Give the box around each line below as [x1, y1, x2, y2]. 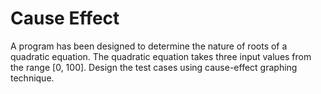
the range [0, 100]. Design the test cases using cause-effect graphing [10, 61, 298, 73]
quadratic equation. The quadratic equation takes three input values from [10, 50, 312, 62]
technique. [10, 72, 55, 84]
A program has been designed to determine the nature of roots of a [10, 40, 288, 52]
